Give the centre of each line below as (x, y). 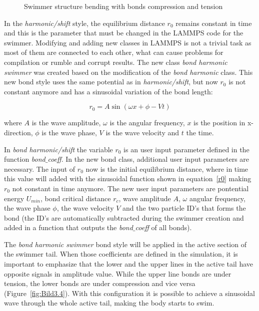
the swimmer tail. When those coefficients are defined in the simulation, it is (121, 254)
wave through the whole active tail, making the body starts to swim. (109, 303)
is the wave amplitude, (66, 123)
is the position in (219, 123)
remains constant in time (214, 23)
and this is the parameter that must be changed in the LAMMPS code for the (124, 33)
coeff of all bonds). (163, 227)
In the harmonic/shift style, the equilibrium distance (84, 23)
